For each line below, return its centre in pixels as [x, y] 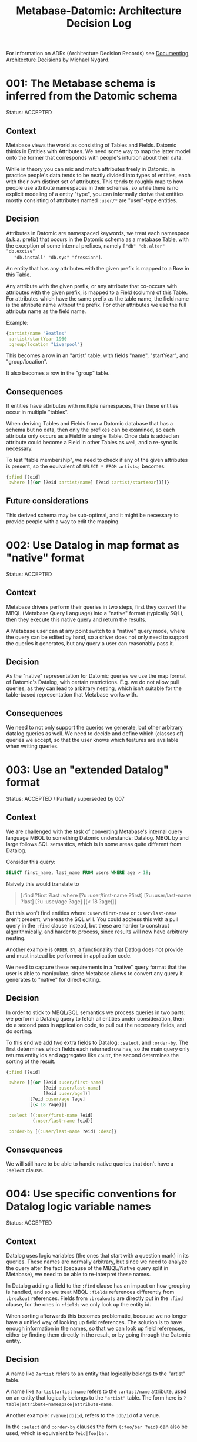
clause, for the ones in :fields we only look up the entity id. [79, 1304]
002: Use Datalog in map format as [93, 545]
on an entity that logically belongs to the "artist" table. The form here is [94, 1397]
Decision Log [99, 23]
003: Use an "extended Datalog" [88, 770]
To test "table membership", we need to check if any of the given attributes [97, 460]
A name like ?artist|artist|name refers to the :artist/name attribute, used [96, 1391]
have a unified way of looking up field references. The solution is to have [94, 1322]
